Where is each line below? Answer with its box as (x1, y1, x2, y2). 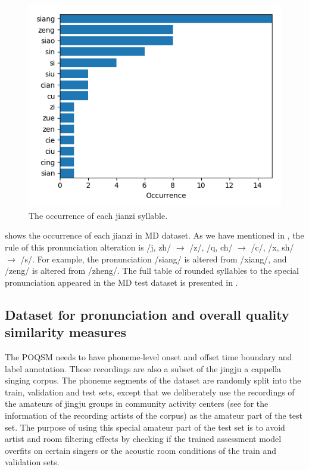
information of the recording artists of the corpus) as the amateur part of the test (5, 409, 302, 421)
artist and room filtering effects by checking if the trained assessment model (5, 432, 282, 445)
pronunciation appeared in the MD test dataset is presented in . (5, 276, 238, 288)
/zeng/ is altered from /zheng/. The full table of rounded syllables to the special (5, 264, 299, 277)
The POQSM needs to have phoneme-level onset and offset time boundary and (5, 350, 292, 363)
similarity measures (5, 323, 127, 341)
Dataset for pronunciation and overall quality (5, 305, 289, 323)
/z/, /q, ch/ (189, 240, 233, 253)
